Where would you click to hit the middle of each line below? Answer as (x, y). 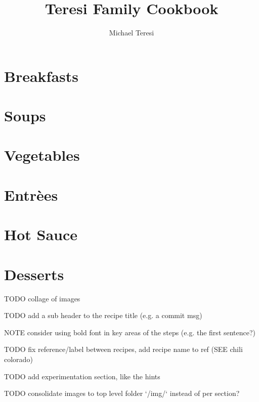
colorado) (18, 359)
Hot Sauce (41, 234)
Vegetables (42, 155)
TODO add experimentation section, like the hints (82, 376)
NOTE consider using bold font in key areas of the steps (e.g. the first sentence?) (130, 332)
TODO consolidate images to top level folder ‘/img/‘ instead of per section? (122, 393)
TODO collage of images (42, 298)
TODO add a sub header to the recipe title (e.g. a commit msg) (103, 315)
